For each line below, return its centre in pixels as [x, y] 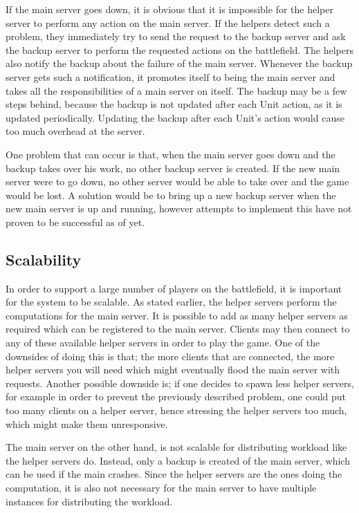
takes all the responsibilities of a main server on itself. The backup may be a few [176, 90]
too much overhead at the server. [75, 131]
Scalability [44, 259]
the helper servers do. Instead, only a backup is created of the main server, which [178, 460]
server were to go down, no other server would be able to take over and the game [177, 181]
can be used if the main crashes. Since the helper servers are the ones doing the [174, 474]
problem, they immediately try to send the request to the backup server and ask [176, 36]
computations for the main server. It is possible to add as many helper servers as [177, 315]
